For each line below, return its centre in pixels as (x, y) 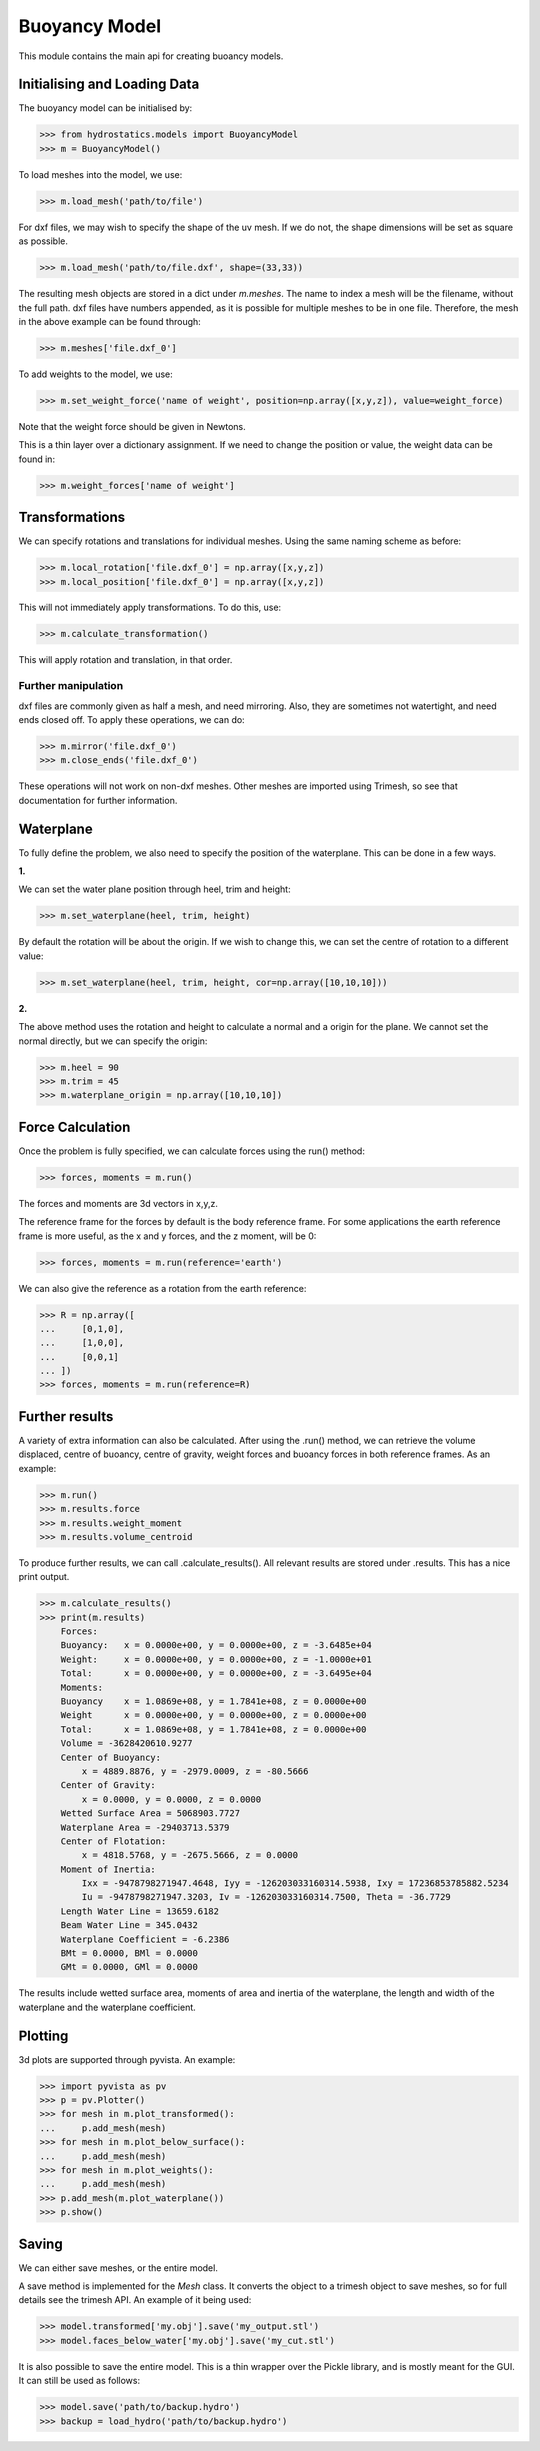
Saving (41, 2243)
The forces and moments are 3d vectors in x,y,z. (118, 1203)
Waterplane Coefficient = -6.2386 (145, 1939)
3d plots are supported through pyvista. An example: (127, 2059)
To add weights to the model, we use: (96, 374)
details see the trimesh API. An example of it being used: (135, 2300)
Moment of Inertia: (108, 1869)
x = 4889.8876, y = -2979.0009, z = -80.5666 (195, 1771)
